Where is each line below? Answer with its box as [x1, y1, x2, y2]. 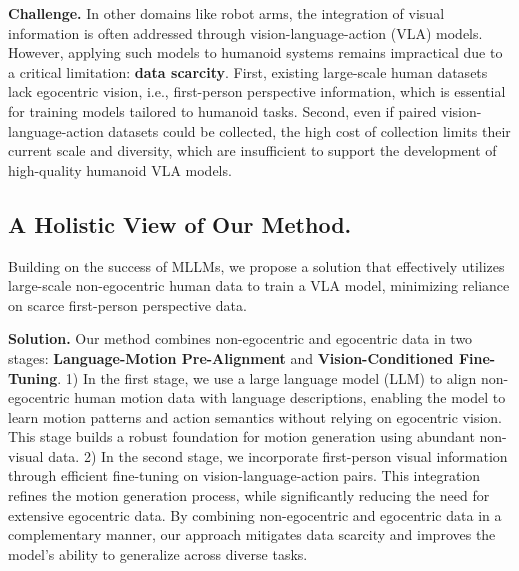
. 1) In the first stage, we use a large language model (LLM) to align [57, 367, 477, 388]
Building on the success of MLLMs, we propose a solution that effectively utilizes [8, 255, 505, 276]
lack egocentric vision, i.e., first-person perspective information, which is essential [8, 81, 506, 102]
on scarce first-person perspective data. [8, 294, 247, 315]
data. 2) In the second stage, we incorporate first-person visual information [48, 445, 508, 466]
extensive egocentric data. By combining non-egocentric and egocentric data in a [8, 504, 502, 525]
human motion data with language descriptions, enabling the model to [74, 387, 506, 408]
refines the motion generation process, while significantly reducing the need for [8, 485, 490, 506]
